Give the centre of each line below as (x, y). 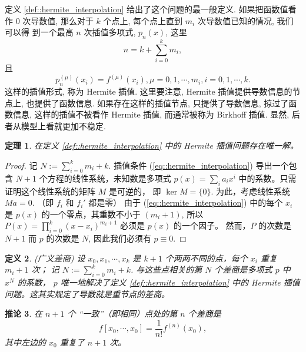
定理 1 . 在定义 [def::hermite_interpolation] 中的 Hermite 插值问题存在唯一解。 (152, 145)
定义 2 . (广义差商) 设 (45, 258)
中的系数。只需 (267, 178)
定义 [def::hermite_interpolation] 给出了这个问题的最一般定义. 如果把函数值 (147, 9)
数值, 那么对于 (66, 20)
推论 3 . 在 (24, 314)
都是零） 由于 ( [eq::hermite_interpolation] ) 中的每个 (186, 202)
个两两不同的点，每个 (206, 258)
